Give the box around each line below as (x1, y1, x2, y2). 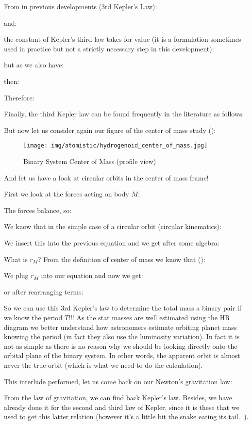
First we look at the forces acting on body (4, 189, 129, 199)
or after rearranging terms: (4, 286, 84, 296)
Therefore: (4, 92, 34, 102)
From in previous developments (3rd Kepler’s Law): (4, 1, 157, 11)
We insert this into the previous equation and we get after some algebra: (4, 237, 219, 247)
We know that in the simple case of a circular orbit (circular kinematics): (4, 221, 221, 231)
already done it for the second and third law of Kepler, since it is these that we (4, 402, 239, 412)
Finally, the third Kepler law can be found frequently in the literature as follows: (4, 109, 244, 119)
